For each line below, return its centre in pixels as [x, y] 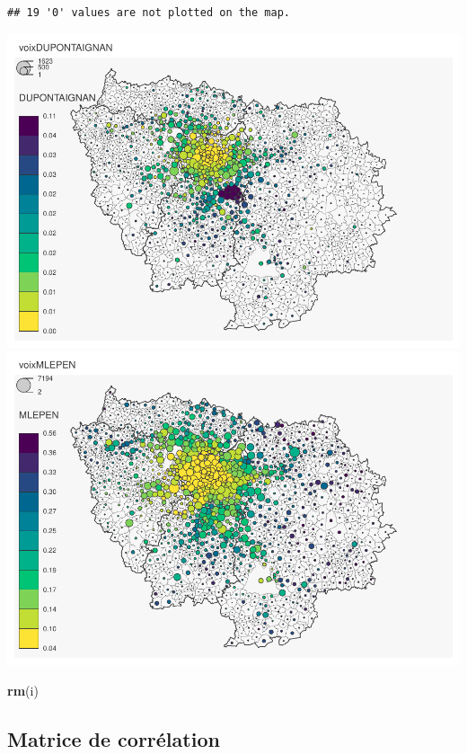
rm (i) [23, 690]
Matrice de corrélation [114, 738]
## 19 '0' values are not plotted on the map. [149, 13]
